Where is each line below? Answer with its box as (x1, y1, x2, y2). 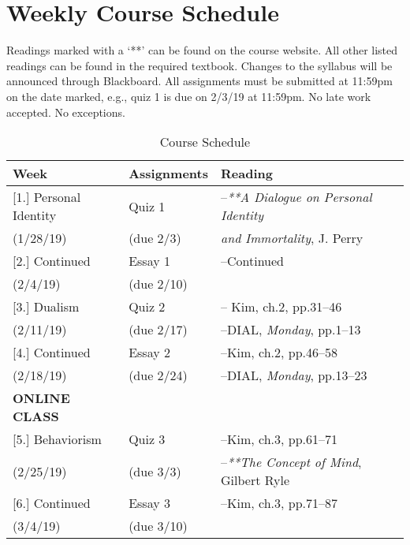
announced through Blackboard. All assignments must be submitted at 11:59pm (6, 73, 393, 89)
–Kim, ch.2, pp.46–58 (220, 343, 338, 362)
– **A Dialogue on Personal (220, 188, 372, 207)
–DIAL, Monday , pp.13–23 (220, 366, 367, 385)
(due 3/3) (129, 461, 181, 480)
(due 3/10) (129, 517, 188, 536)
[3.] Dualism (13, 297, 80, 316)
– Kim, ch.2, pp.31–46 (220, 297, 342, 316)
